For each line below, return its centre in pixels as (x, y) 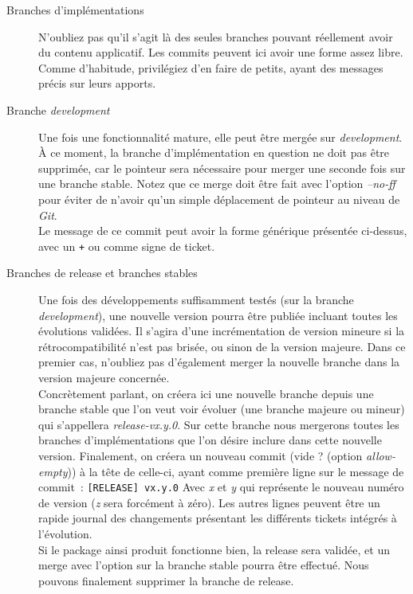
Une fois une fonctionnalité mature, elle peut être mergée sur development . (220, 137)
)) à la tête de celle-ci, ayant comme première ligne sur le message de (236, 471)
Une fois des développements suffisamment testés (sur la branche (196, 299)
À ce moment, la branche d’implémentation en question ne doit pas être (214, 152)
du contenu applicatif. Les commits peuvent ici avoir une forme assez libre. (221, 52)
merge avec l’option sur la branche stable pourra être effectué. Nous (204, 565)
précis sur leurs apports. (97, 83)
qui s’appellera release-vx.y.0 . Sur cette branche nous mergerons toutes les (219, 424)
